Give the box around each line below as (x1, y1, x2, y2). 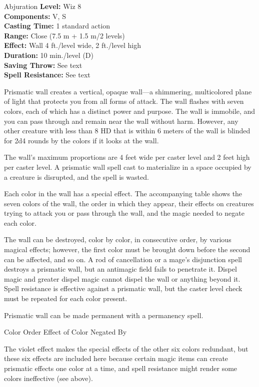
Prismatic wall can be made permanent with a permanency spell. (4, 310, 203, 320)
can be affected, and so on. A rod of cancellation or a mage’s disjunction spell (4, 254, 242, 264)
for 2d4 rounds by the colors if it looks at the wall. (4, 135, 159, 145)
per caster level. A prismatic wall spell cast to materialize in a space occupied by (4, 161, 251, 172)
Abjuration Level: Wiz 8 (4, 1, 81, 11)
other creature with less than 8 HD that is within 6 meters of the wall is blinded (4, 125, 250, 136)
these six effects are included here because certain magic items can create (4, 353, 228, 364)
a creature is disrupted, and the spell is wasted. (4, 171, 149, 182)
